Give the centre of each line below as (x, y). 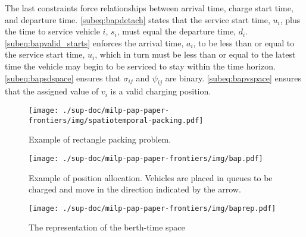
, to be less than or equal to (244, 42)
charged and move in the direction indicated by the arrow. (135, 189)
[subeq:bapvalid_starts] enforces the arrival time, (94, 42)
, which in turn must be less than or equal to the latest (195, 54)
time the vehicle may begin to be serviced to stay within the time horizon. (140, 66)
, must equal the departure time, (176, 31)
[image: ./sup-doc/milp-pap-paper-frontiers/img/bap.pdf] (146, 158)
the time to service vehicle (52, 31)
